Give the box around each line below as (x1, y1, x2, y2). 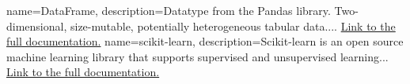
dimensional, (6, 17, 67, 34)
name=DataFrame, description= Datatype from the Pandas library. (6, 2, 331, 18)
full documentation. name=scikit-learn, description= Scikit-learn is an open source (6, 33, 404, 49)
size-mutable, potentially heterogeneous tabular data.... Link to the (70, 17, 396, 34)
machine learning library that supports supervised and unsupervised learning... (6, 48, 389, 64)
